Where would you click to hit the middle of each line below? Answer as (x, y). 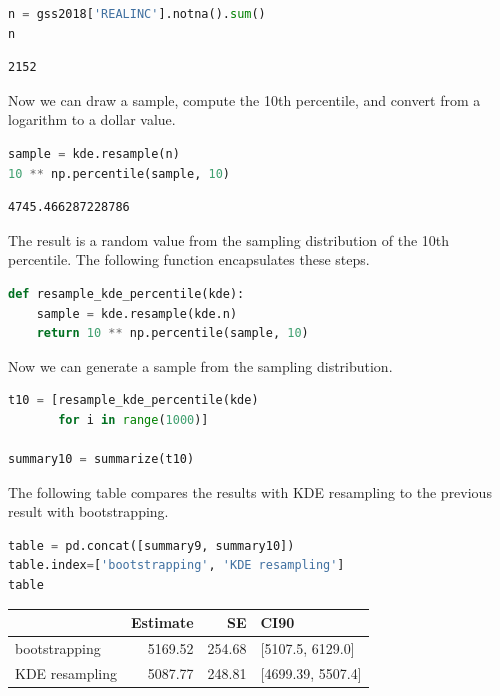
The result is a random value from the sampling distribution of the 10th (229, 239)
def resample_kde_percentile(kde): (126, 293)
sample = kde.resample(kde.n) (137, 313)
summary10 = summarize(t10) (101, 459)
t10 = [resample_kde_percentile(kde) (133, 400)
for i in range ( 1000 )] (133, 419)
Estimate (162, 622)
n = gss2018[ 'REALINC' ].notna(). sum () (137, 14)
